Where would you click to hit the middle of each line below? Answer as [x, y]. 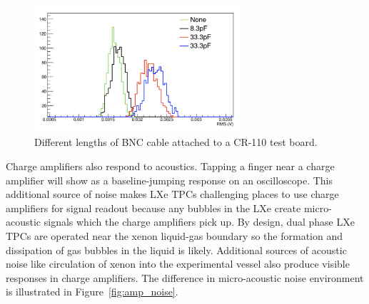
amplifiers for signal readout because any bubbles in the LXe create [153, 208]
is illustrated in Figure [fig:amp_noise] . [92, 292]
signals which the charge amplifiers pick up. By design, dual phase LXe [199, 222]
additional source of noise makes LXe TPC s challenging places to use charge [172, 194]
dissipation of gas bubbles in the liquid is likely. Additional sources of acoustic [176, 250]
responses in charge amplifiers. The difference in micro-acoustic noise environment [185, 277]
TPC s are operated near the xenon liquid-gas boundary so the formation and [174, 235]
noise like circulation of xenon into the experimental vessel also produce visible [178, 264]
